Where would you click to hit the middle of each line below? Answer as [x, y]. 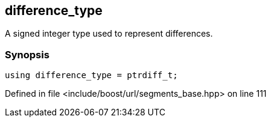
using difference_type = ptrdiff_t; [91, 75]
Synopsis [27, 54]
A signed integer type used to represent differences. [109, 34]
